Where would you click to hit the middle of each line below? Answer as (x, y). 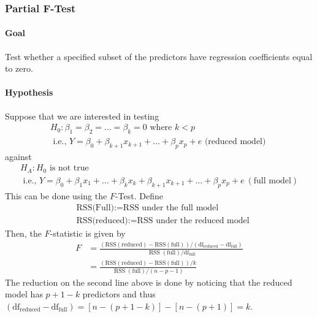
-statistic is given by (88, 233)
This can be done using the (56, 195)
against (18, 156)
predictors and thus (119, 294)
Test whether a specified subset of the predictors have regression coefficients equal (159, 56)
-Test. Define (139, 195)
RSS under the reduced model (193, 221)
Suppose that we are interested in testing (82, 116)
